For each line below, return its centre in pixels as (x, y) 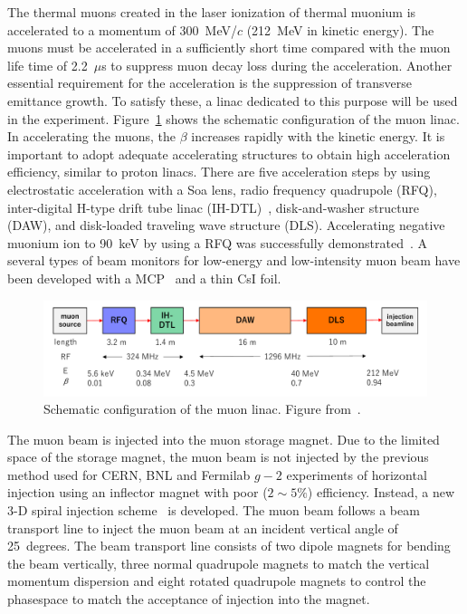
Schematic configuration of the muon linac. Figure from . (202, 409)
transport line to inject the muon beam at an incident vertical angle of (203, 528)
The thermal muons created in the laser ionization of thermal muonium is (212, 12)
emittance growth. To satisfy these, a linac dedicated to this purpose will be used (233, 100)
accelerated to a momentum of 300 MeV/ (122, 29)
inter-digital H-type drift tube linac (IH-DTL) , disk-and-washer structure (214, 207)
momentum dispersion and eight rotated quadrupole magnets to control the (217, 581)
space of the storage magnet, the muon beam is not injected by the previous (218, 457)
